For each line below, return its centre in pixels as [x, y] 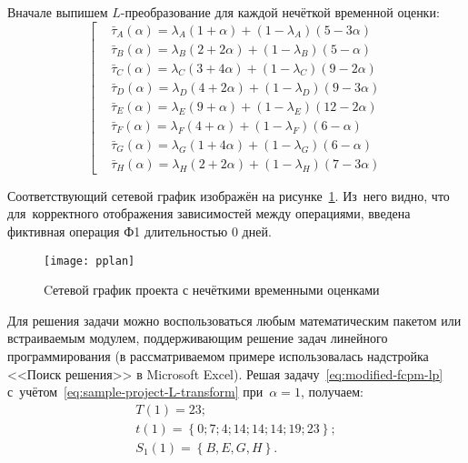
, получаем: [332, 392]
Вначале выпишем [58, 12]
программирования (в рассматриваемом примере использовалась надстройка [218, 356]
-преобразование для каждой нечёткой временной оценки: [280, 12]
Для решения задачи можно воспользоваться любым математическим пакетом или [234, 320]
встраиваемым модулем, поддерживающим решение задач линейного [198, 338]
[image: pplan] [90, 261]
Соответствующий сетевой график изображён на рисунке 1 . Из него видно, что [229, 195]
